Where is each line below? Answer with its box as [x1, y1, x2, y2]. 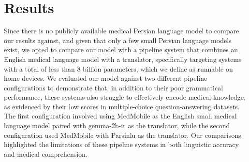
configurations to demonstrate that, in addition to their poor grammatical [4, 82, 223, 92]
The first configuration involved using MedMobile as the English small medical [4, 111, 237, 121]
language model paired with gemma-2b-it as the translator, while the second [4, 120, 230, 131]
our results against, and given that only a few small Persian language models [4, 35, 232, 45]
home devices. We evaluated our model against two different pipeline [4, 73, 207, 83]
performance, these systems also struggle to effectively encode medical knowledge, [4, 92, 246, 102]
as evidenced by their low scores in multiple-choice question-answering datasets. [4, 101, 240, 111]
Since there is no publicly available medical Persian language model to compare [4, 26, 239, 36]
